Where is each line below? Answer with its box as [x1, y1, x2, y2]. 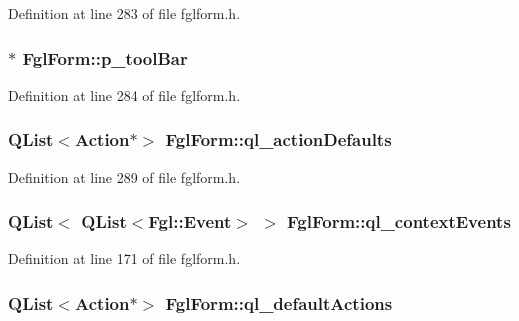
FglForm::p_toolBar [22, 45, 188, 70]
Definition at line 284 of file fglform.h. [8, 84, 241, 105]
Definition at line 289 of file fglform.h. [8, 166, 241, 187]
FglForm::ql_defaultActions [165, 290, 393, 315]
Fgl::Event [148, 209, 232, 234]
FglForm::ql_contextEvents [287, 209, 511, 234]
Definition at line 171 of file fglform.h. [8, 248, 241, 269]
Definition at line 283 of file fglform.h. [8, 3, 241, 23]
